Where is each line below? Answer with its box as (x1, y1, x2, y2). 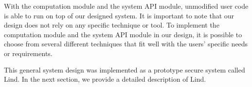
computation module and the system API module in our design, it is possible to (4, 29, 242, 39)
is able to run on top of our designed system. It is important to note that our (4, 10, 234, 20)
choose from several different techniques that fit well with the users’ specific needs (4, 39, 248, 49)
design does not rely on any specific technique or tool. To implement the (4, 20, 219, 30)
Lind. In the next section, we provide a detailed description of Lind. (4, 74, 206, 84)
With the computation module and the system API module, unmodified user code (4, 1, 249, 11)
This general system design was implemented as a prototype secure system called (4, 64, 245, 74)
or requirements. (4, 48, 53, 58)
